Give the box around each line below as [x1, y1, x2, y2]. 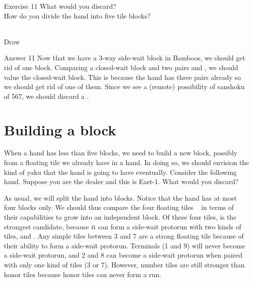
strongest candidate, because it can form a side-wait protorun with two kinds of [4, 221, 241, 231]
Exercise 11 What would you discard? [4, 1, 116, 11]
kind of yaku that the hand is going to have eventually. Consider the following [4, 167, 237, 177]
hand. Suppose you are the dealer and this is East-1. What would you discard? [4, 176, 239, 187]
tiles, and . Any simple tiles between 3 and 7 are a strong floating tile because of [4, 231, 244, 241]
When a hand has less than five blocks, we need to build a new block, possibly [4, 148, 237, 158]
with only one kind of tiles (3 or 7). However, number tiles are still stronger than [4, 260, 245, 269]
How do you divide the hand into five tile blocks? [4, 10, 151, 20]
